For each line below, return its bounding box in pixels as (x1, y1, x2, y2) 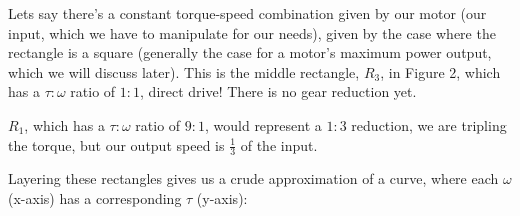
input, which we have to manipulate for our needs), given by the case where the (8, 22, 496, 43)
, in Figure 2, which (380, 61, 501, 82)
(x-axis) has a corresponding (8, 187, 182, 208)
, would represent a (204, 114, 322, 135)
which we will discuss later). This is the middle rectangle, (8, 61, 360, 82)
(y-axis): (196, 187, 248, 208)
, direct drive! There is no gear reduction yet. (140, 81, 417, 102)
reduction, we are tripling (351, 114, 507, 135)
